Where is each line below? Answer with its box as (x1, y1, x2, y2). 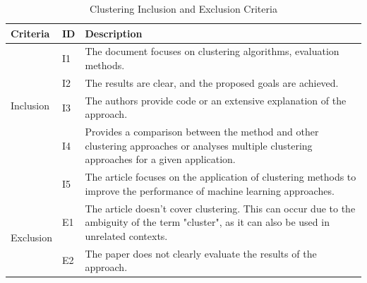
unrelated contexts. (85, 228, 168, 243)
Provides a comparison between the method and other (85, 124, 319, 139)
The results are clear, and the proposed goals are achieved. (85, 75, 339, 90)
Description (85, 25, 143, 40)
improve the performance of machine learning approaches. (85, 183, 335, 198)
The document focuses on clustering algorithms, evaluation (85, 44, 339, 59)
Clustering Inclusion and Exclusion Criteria (90, 1, 277, 16)
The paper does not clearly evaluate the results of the (85, 246, 317, 260)
